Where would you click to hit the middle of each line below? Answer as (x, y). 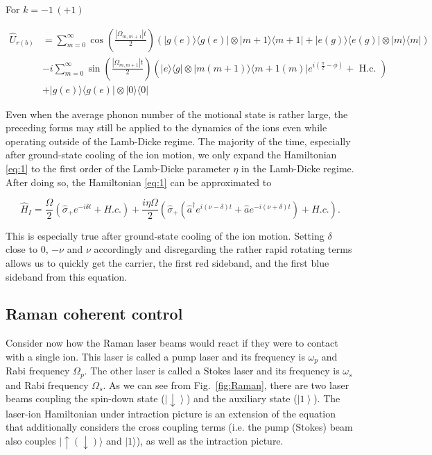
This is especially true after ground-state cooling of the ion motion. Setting (165, 235)
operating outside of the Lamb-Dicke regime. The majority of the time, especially (178, 141)
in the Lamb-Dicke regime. (298, 168)
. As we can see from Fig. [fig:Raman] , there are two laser (226, 384)
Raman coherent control (94, 314)
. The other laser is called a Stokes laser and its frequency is (212, 371)
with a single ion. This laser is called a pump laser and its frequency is (155, 356)
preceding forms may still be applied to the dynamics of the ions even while (166, 127)
